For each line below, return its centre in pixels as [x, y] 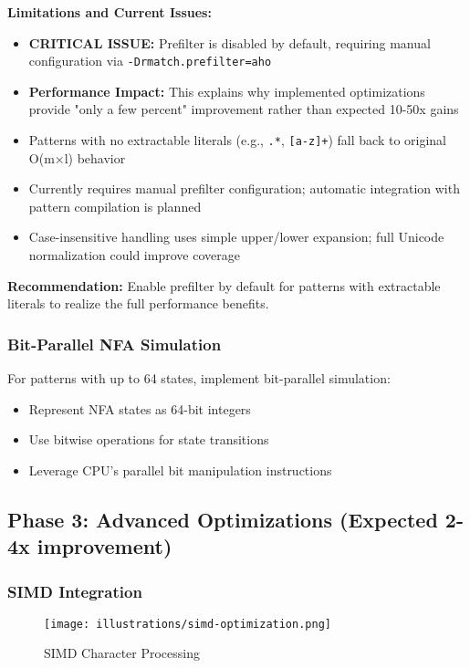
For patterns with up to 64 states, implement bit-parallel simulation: [199, 378]
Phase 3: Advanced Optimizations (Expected [223, 519]
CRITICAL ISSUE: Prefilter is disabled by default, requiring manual [230, 42]
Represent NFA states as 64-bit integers [140, 408]
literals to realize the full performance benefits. [138, 303]
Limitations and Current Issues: [110, 12]
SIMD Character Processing [122, 653]
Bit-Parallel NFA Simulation [115, 344]
